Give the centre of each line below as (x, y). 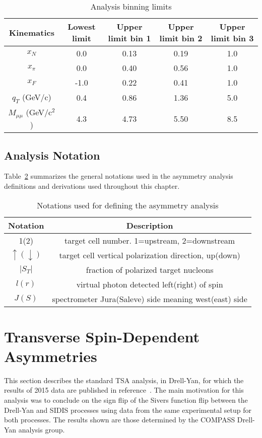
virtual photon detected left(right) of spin (150, 284)
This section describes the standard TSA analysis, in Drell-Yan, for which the (124, 380)
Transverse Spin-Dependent (102, 336)
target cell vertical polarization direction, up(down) (150, 255)
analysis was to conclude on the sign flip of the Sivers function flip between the (126, 400)
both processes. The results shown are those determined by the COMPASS (120, 420)
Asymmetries (51, 356)
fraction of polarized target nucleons (150, 269)
